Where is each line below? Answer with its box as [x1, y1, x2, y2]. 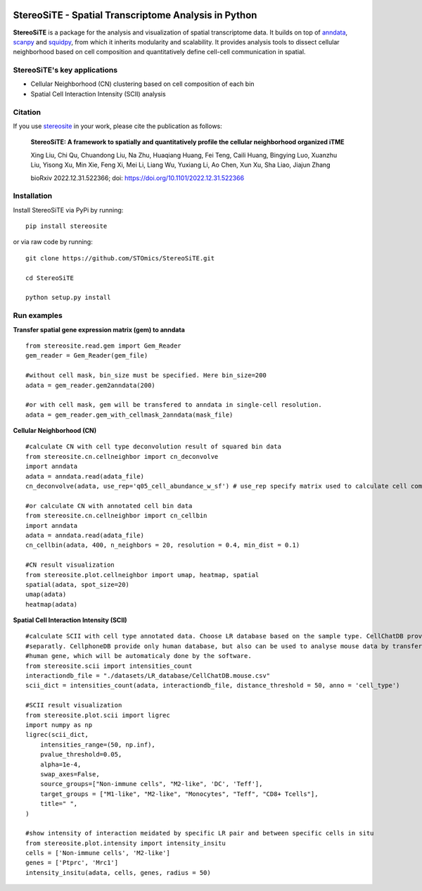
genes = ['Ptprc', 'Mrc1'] [25, 859, 119, 867]
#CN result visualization [25, 561, 115, 569]
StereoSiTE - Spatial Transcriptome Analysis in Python [13, 9, 257, 21]
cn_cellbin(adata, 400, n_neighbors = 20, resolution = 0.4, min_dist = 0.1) [25, 541, 300, 549]
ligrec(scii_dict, [25, 731, 89, 739]
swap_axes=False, [39, 770, 100, 778]
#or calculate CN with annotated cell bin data [25, 502, 193, 510]
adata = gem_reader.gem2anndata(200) [25, 381, 156, 389]
